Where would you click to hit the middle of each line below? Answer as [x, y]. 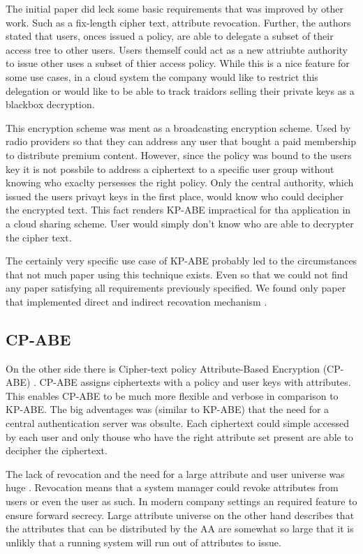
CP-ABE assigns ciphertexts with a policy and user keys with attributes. [195, 382]
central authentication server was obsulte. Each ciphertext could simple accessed [177, 423]
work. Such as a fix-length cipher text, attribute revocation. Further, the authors [178, 22]
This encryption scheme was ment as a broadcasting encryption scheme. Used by [178, 127]
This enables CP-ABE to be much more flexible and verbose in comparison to [172, 395]
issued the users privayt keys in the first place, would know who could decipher [175, 196]
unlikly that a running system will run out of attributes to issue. [143, 542]
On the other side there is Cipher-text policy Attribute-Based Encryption [163, 368]
